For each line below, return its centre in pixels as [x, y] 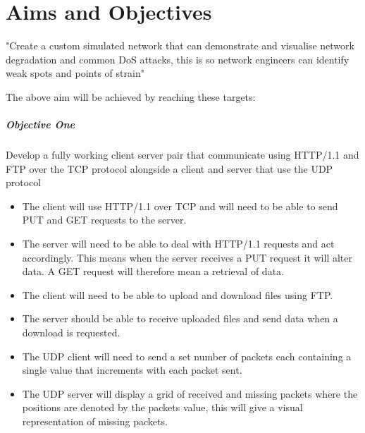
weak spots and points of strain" [75, 73]
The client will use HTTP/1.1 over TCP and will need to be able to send [180, 206]
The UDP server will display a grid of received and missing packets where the [190, 393]
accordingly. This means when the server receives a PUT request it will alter [187, 257]
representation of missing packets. [95, 421]
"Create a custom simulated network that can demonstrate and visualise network [180, 45]
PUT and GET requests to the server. [104, 220]
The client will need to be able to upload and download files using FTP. [178, 294]
